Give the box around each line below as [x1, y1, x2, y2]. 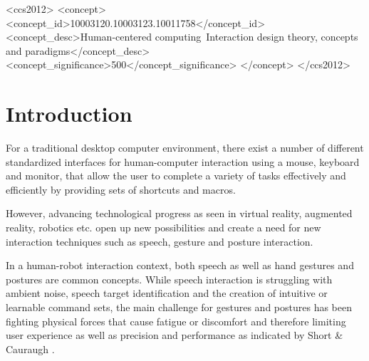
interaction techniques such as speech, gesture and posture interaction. [6, 234, 313, 248]
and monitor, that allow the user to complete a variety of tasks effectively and [6, 168, 346, 183]
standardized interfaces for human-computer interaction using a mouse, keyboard [6, 154, 360, 169]
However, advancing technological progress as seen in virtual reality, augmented [6, 206, 353, 221]
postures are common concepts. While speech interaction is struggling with [6, 271, 333, 286]
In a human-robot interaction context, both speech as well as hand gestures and [6, 258, 354, 273]
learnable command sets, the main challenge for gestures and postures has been [6, 300, 352, 315]
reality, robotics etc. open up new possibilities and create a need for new [6, 220, 321, 235]
